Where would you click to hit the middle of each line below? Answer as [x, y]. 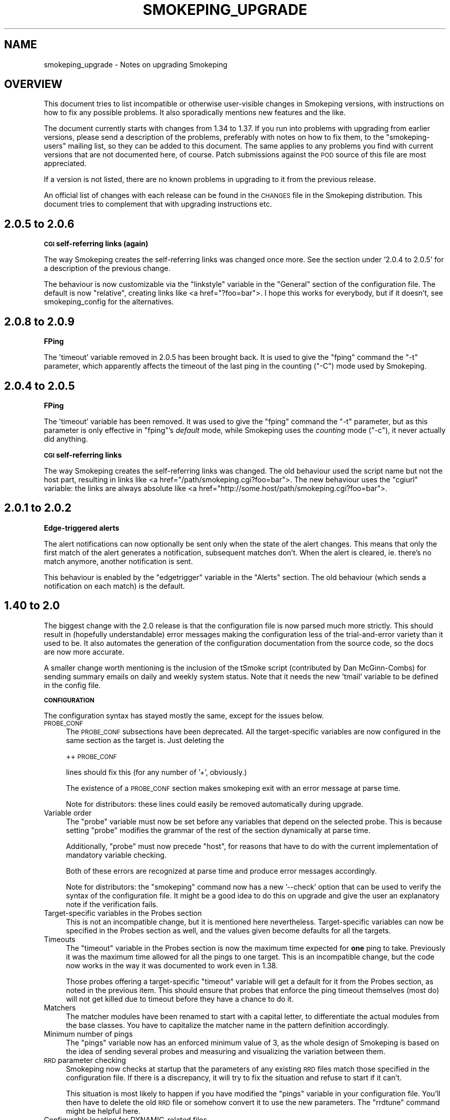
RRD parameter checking [85, 1060]
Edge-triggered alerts [82, 528]
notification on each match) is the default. [114, 586]
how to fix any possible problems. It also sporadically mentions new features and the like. [195, 113]
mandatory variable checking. [116, 855]
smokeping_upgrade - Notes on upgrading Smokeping [136, 64]
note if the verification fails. [112, 904]
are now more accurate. [84, 652]
